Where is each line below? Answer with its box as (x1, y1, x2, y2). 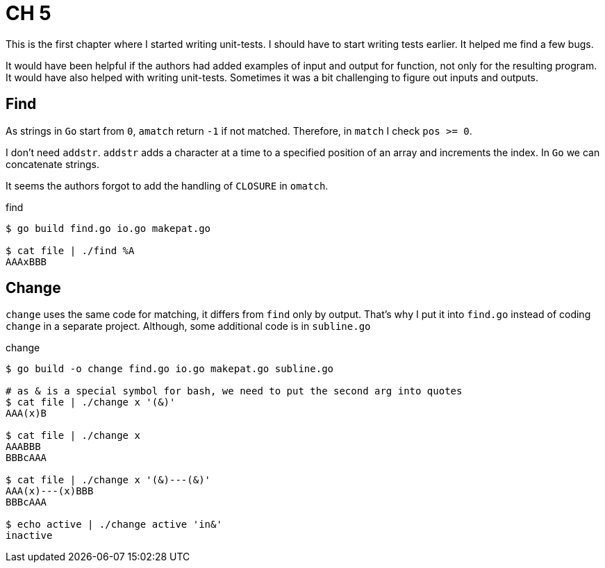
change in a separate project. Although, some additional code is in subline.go (6, 320, 371, 333)
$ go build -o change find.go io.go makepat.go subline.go (6, 363, 334, 375)
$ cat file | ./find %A (6, 244, 135, 256)
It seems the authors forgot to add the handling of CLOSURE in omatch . (6, 179, 329, 192)
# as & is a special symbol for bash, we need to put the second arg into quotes (6, 385, 463, 397)
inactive (6, 530, 53, 542)
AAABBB (6, 441, 41, 453)
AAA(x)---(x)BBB (6, 485, 94, 497)
